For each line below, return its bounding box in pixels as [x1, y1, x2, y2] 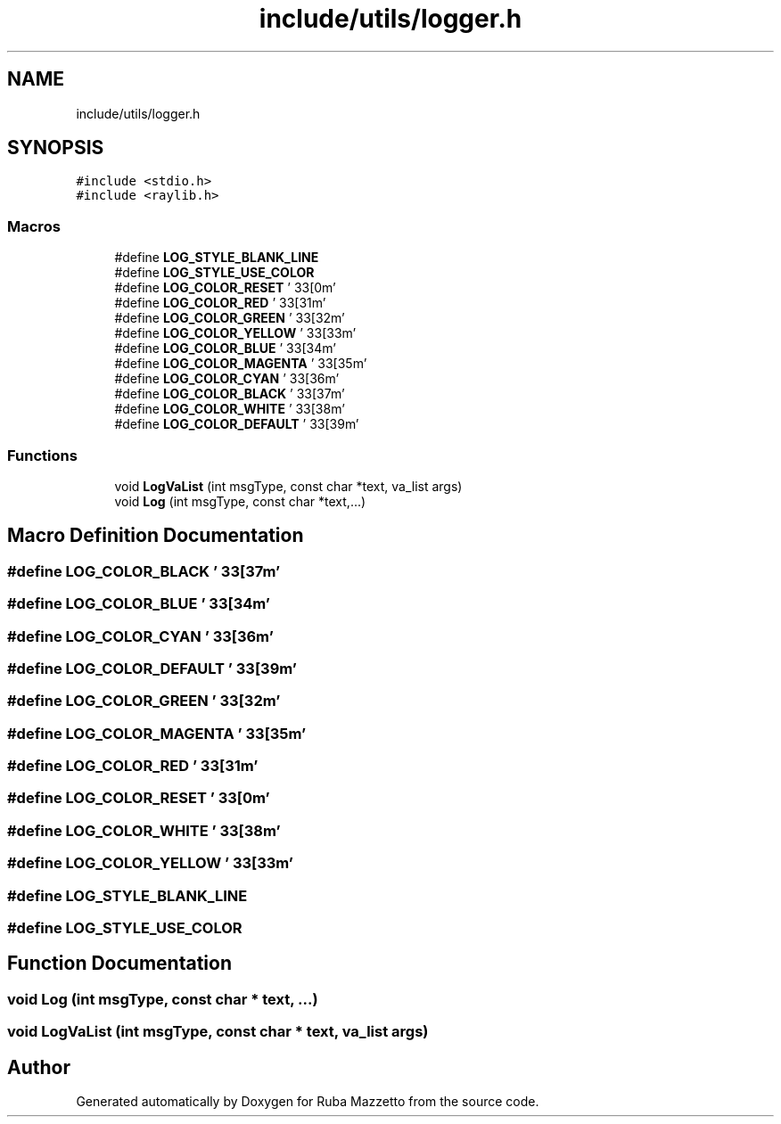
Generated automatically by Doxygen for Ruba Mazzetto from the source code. [76, 1093, 539, 1109]
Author [7, 1055, 70, 1079]
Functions [7, 446, 78, 464]
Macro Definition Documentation [7, 524, 304, 547]
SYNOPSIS [7, 136, 104, 160]
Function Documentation [7, 952, 232, 975]
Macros [7, 217, 61, 235]
